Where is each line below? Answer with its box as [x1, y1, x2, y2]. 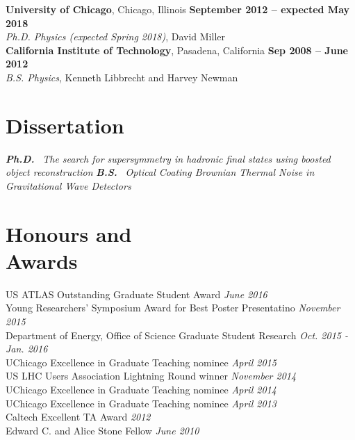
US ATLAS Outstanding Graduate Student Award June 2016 [6, 286, 267, 301]
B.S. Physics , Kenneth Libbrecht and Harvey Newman [6, 70, 238, 84]
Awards [6, 246, 78, 275]
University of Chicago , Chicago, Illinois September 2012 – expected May [6, 2, 350, 16]
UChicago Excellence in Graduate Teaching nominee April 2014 [6, 382, 276, 396]
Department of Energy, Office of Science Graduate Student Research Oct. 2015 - [6, 327, 349, 342]
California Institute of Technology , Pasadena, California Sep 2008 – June [6, 42, 348, 57]
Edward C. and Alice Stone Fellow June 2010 [6, 423, 199, 437]
